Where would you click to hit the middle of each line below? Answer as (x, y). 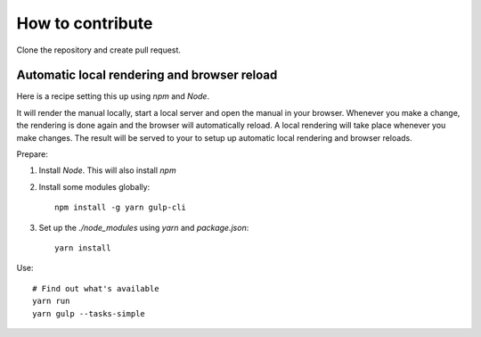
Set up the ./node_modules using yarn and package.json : (144, 227)
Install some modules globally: (94, 186)
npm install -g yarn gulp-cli (121, 208)
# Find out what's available (96, 288)
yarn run (51, 301)
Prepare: (32, 154)
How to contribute (85, 23)
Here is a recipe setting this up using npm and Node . (113, 96)
